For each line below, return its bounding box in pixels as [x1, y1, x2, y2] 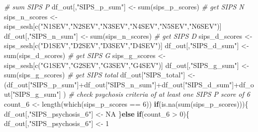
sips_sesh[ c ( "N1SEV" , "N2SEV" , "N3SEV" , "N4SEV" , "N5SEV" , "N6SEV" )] [4, 21, 222, 31]
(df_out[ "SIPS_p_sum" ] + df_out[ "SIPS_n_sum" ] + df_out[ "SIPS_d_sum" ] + [4, 79, 240, 89]
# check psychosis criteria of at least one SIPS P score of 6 [68, 89, 250, 99]
